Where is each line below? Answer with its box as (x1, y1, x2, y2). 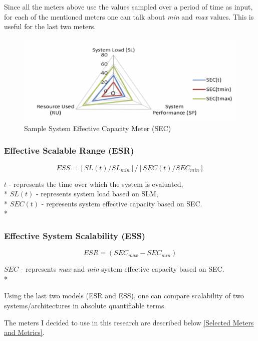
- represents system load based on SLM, (36, 188, 158, 199)
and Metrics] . (4, 327, 45, 337)
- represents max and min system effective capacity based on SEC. (21, 264, 224, 274)
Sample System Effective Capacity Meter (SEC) (24, 123, 171, 133)
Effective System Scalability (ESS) (4, 229, 146, 242)
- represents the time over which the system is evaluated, (9, 178, 183, 189)
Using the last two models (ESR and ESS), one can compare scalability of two (4, 290, 244, 301)
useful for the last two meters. (4, 21, 96, 32)
